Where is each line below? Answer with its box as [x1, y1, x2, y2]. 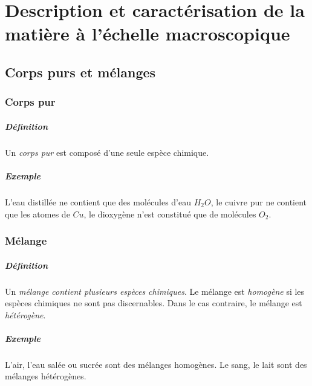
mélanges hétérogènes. [5, 370, 86, 382]
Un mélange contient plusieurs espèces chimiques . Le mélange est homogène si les [5, 285, 305, 297]
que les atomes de [5, 207, 70, 220]
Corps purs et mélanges [5, 62, 156, 81]
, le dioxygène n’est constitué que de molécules [83, 207, 256, 220]
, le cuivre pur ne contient [210, 195, 307, 208]
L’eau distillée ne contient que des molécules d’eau [5, 195, 191, 208]
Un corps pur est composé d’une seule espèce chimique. [5, 146, 209, 158]
